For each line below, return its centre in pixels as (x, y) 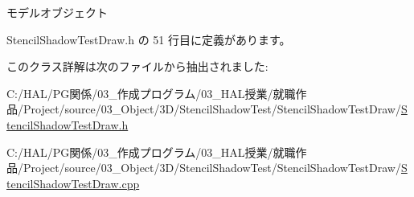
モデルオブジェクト (57, 12)
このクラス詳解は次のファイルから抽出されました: (137, 66)
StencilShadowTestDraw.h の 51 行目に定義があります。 (149, 39)
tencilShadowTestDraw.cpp (73, 183)
